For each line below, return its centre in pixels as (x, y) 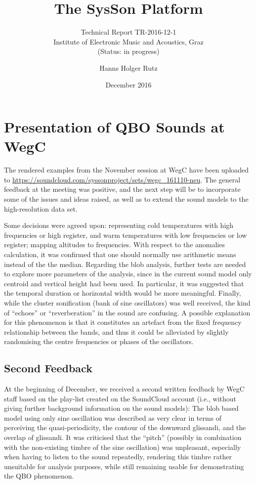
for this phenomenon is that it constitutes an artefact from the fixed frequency (123, 322)
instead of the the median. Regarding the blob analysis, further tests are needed (125, 264)
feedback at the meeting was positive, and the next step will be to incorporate (122, 189)
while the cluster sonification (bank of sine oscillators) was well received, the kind (127, 302)
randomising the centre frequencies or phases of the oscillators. (99, 341)
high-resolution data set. (41, 208)
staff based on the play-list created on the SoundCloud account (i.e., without (120, 398)
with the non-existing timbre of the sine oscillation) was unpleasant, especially (123, 447)
